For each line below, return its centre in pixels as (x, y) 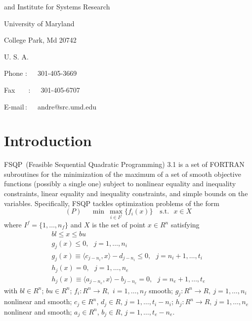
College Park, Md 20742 (40, 40)
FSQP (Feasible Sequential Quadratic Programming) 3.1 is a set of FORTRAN (124, 164)
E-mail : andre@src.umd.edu (50, 106)
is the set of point (119, 225)
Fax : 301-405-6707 (42, 89)
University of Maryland (39, 23)
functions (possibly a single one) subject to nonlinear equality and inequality (120, 184)
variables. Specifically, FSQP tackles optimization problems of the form (112, 203)
